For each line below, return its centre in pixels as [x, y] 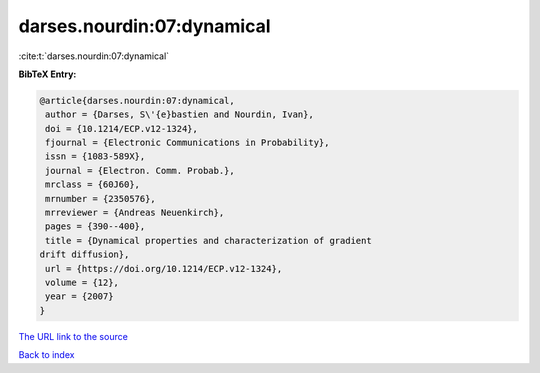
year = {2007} [79, 296]
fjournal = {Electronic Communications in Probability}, [187, 143]
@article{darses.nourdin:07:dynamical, [137, 100]
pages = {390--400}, [95, 226]
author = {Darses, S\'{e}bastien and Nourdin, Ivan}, [179, 114]
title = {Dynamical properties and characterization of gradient [208, 240]
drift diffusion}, [84, 254]
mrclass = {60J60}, [92, 184]
